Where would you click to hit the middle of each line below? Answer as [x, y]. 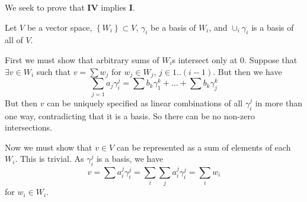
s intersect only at [205, 59]
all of [14, 40]
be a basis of [173, 27]
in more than [279, 102]
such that [53, 71]
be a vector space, [60, 27]
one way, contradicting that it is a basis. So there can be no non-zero [130, 115]
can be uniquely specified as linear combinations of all [145, 102]
